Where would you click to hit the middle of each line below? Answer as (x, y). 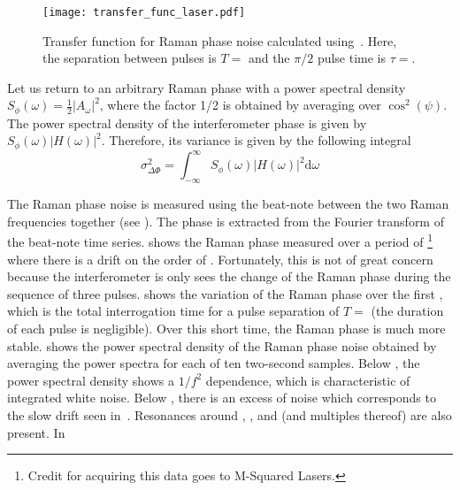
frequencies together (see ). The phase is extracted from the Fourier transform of (226, 221)
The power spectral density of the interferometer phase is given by (187, 122)
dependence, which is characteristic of (308, 380)
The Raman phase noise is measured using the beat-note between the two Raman (228, 204)
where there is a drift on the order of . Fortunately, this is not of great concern (220, 259)
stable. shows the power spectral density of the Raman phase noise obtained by (222, 345)
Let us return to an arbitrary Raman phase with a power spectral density (207, 87)
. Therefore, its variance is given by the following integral (256, 140)
